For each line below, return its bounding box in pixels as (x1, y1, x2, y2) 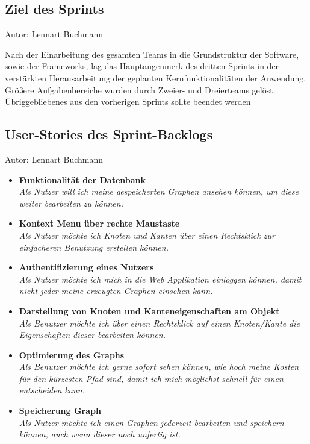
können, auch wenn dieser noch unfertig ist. (19, 428, 181, 440)
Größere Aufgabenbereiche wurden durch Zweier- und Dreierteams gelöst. (5, 83, 276, 96)
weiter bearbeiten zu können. (19, 196, 123, 209)
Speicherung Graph (19, 404, 101, 417)
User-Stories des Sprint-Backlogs (5, 125, 213, 143)
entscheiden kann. (19, 384, 85, 396)
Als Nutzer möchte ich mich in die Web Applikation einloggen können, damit (19, 272, 302, 285)
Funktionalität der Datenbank (19, 173, 146, 186)
